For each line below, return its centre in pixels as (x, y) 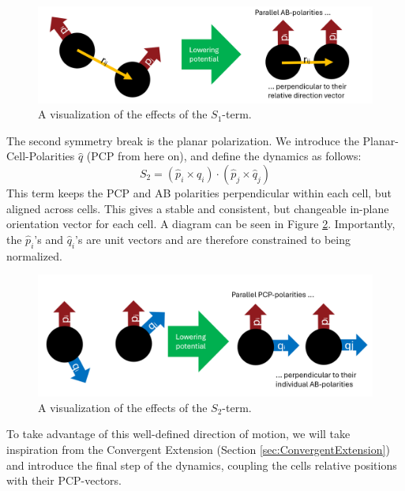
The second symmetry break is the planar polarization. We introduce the (183, 140)
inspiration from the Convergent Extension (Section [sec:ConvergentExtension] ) (198, 449)
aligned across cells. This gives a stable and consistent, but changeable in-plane (198, 208)
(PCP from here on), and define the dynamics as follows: (224, 156)
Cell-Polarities (41, 156)
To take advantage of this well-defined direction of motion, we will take (178, 434)
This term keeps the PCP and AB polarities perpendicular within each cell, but (199, 192)
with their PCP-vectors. (64, 480)
